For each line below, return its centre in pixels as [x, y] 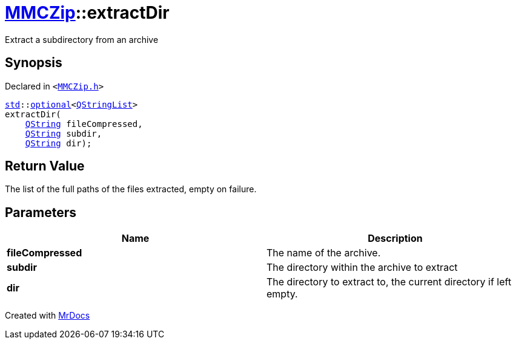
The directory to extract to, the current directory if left [389, 282]
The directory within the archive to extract [362, 268]
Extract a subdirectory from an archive [82, 39]
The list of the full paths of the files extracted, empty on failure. [131, 189]
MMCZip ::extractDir [87, 13]
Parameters [41, 212]
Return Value [45, 166]
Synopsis [34, 63]
